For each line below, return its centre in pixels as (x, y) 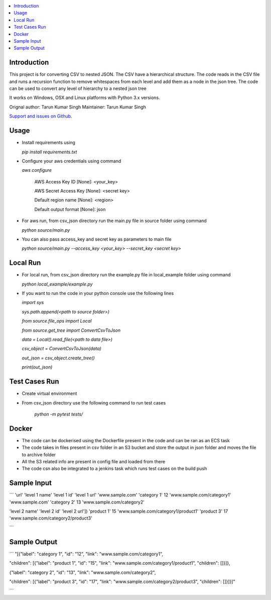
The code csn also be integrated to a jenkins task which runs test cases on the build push (114, 469)
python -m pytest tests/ (59, 414)
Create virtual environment (49, 393)
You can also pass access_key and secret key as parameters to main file (97, 239)
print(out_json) (37, 367)
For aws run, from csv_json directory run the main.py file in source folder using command (114, 221)
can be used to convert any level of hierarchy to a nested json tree (78, 88)
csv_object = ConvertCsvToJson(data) (61, 349)
